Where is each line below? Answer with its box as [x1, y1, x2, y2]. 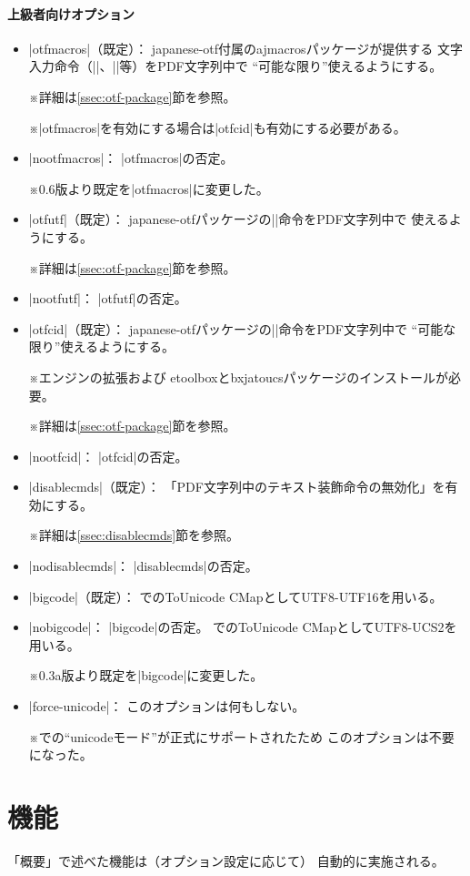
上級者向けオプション [7, 4, 135, 23]
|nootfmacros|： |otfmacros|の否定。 [28, 148, 234, 168]
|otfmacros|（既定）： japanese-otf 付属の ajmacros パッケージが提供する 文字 [28, 38, 464, 57]
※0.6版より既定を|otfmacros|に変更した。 [28, 178, 269, 198]
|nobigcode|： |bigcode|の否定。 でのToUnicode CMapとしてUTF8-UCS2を [28, 617, 457, 637]
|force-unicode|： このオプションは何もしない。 [28, 697, 305, 716]
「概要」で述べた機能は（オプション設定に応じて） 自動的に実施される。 [7, 851, 445, 870]
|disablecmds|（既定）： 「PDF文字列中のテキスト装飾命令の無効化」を [28, 477, 445, 496]
